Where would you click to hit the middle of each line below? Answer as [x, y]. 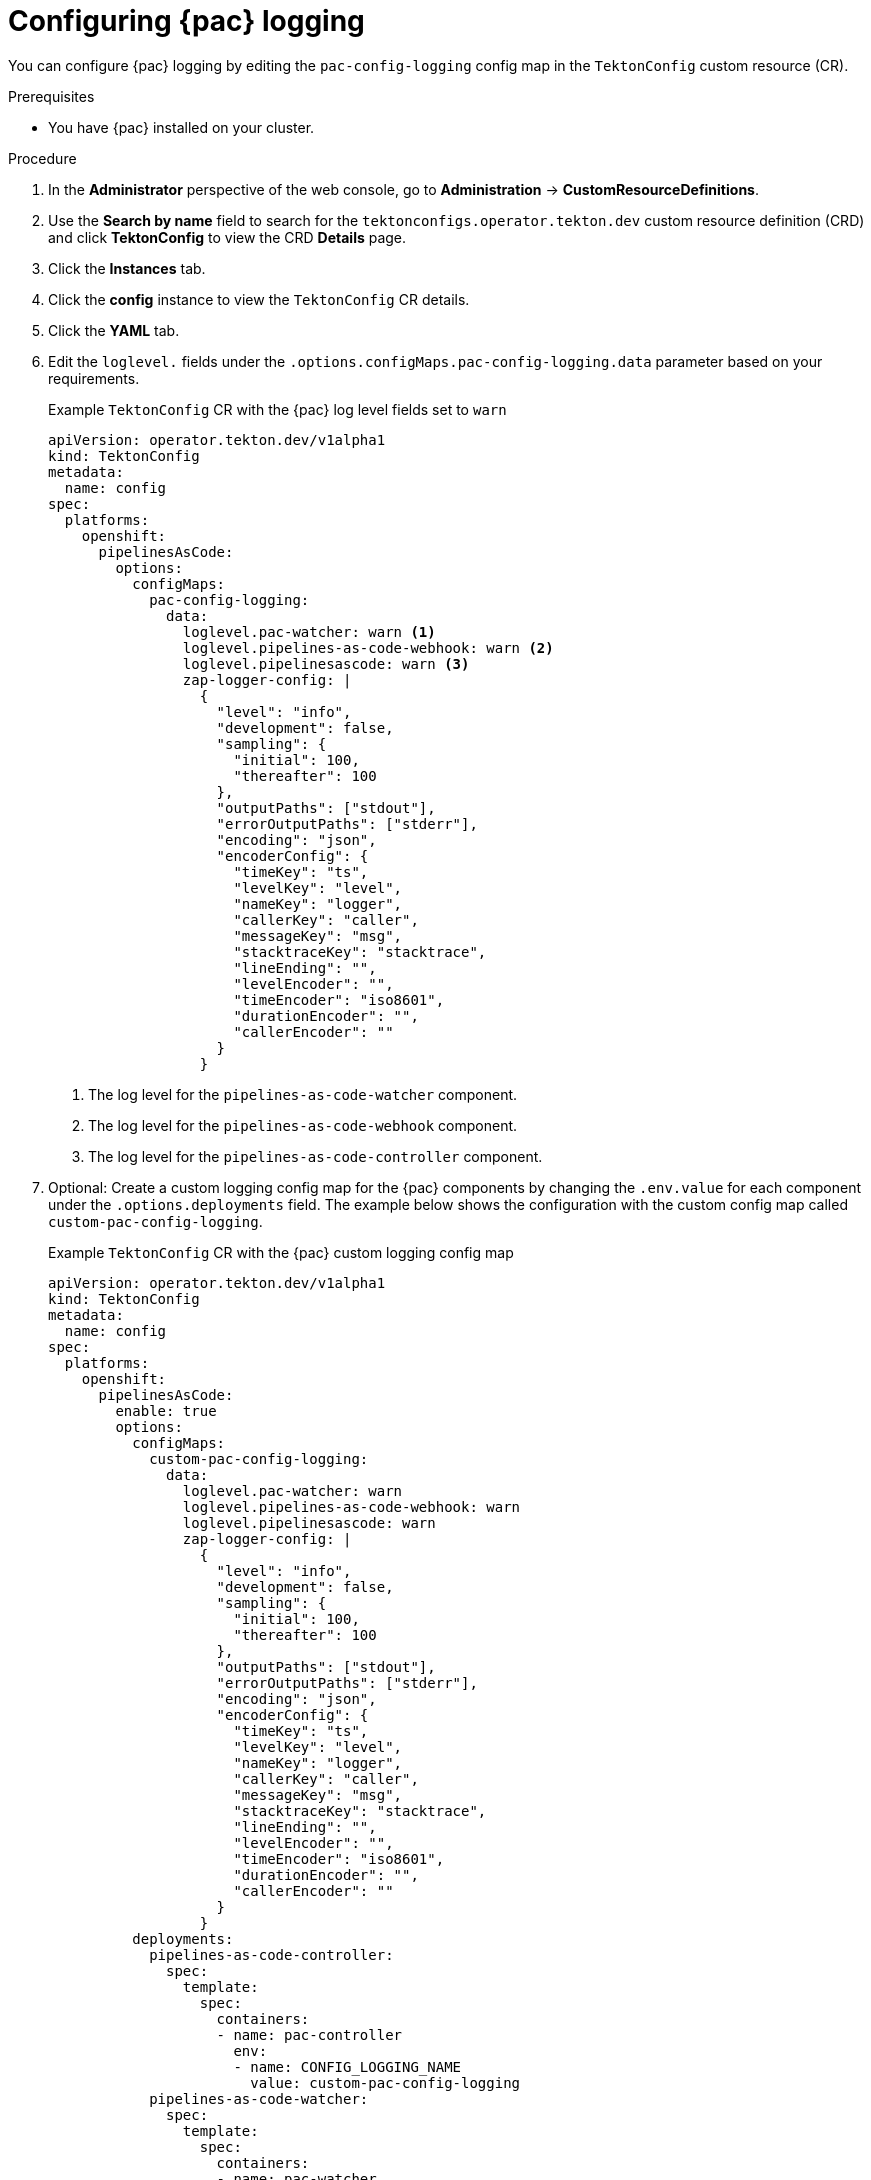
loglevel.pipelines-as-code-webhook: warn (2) [368, 647]
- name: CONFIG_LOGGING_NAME [347, 2066]
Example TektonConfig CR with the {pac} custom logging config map [281, 1252]
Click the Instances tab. [127, 268]
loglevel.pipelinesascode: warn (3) [326, 663]
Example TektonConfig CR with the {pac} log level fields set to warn [277, 409]
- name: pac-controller [309, 2034]
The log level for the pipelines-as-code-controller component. [315, 1156]
